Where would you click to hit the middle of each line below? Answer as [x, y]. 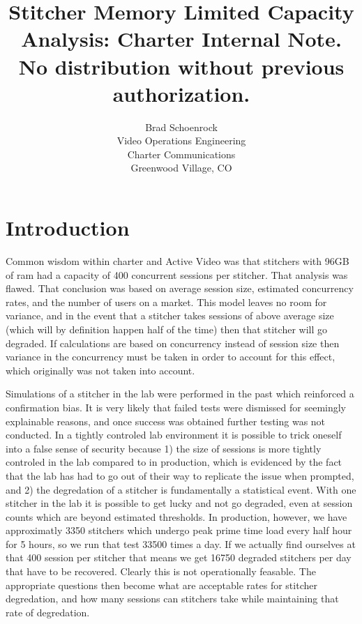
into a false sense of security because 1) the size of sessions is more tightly [164, 448]
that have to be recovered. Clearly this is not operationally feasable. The [161, 571]
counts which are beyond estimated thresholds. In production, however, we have [176, 516]
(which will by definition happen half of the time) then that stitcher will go [166, 329]
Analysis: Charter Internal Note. [181, 39]
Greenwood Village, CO [181, 168]
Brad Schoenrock [181, 127]
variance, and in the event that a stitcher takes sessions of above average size [170, 315]
